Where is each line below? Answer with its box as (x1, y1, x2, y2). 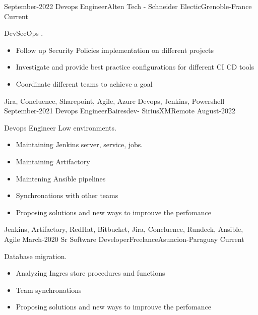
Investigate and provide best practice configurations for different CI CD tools (16, 61, 254, 72)
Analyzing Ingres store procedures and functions (16, 268, 165, 278)
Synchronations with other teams (16, 190, 118, 201)
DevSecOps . (4, 28, 43, 38)
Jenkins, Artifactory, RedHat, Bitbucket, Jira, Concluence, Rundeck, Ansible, (4, 224, 243, 234)
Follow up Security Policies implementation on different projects (16, 44, 214, 55)
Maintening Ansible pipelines (16, 173, 106, 183)
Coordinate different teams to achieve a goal (16, 78, 153, 89)
